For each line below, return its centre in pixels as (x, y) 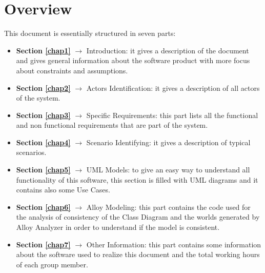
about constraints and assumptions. (72, 70)
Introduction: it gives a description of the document (168, 50)
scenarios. (31, 152)
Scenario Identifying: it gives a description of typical (168, 142)
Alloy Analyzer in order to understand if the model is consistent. (118, 227)
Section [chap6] (43, 207)
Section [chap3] (43, 115)
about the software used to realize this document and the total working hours (138, 254)
